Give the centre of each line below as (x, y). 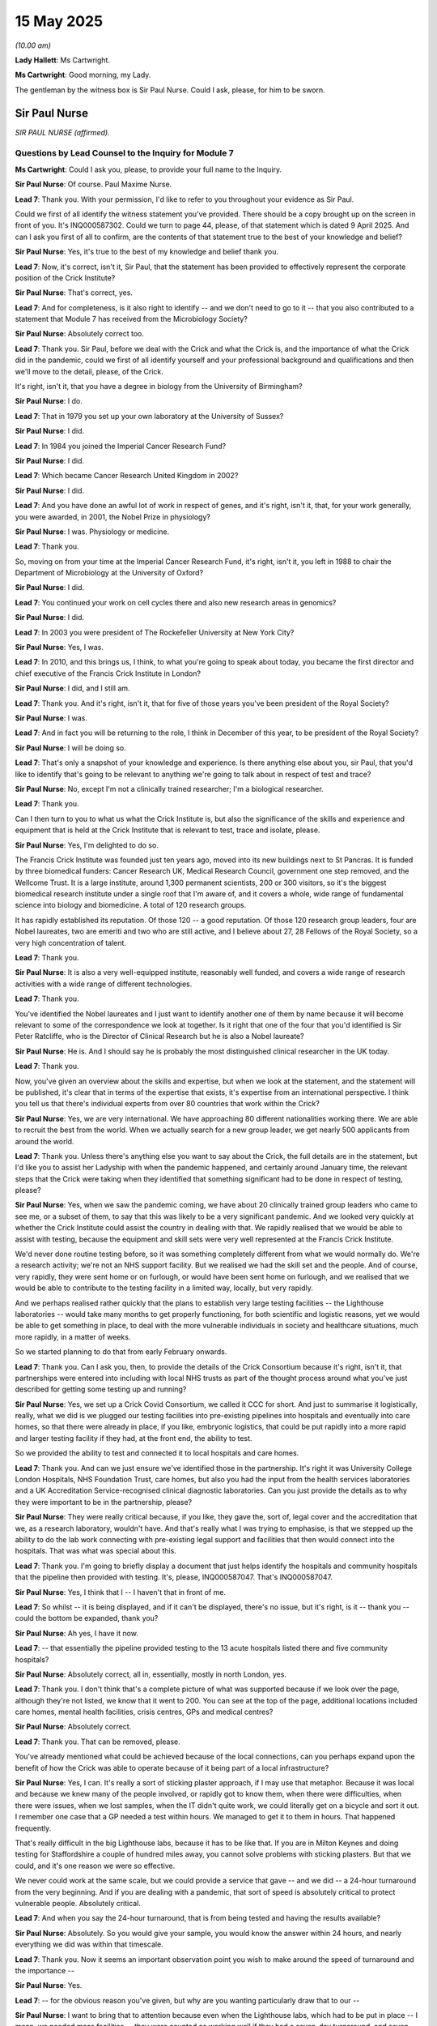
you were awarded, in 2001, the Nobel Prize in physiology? (112, 517)
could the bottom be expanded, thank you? (87, 1618)
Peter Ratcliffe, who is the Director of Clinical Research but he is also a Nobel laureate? (159, 1037)
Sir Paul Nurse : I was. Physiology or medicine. (92, 532)
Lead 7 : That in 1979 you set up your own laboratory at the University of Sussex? (149, 416)
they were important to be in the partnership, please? (104, 1502)
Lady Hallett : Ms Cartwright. (63, 60)
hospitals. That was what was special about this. (96, 1551)
